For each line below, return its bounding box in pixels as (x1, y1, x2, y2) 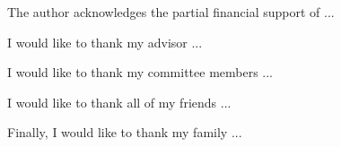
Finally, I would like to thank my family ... (7, 123, 242, 142)
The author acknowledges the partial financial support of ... (7, 3, 335, 21)
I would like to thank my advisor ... (7, 32, 203, 51)
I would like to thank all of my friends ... (7, 92, 232, 111)
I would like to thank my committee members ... (7, 63, 274, 82)
